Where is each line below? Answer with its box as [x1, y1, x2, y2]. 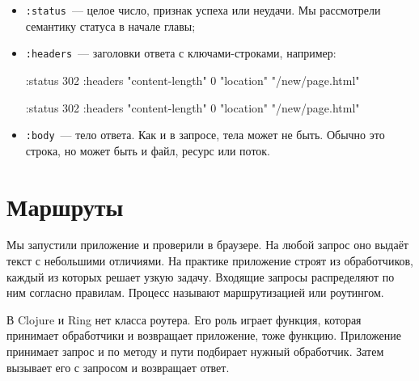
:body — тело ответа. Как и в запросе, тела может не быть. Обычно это [25, 126, 385, 143]
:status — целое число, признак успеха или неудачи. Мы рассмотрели [25, 2, 381, 18]
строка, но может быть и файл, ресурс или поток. [25, 142, 271, 159]
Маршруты [6, 189, 124, 222]
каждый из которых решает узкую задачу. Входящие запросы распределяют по [6, 268, 395, 285]
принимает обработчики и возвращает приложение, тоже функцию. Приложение [6, 327, 402, 344]
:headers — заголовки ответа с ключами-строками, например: [25, 44, 336, 61]
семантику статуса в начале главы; [25, 17, 196, 34]
